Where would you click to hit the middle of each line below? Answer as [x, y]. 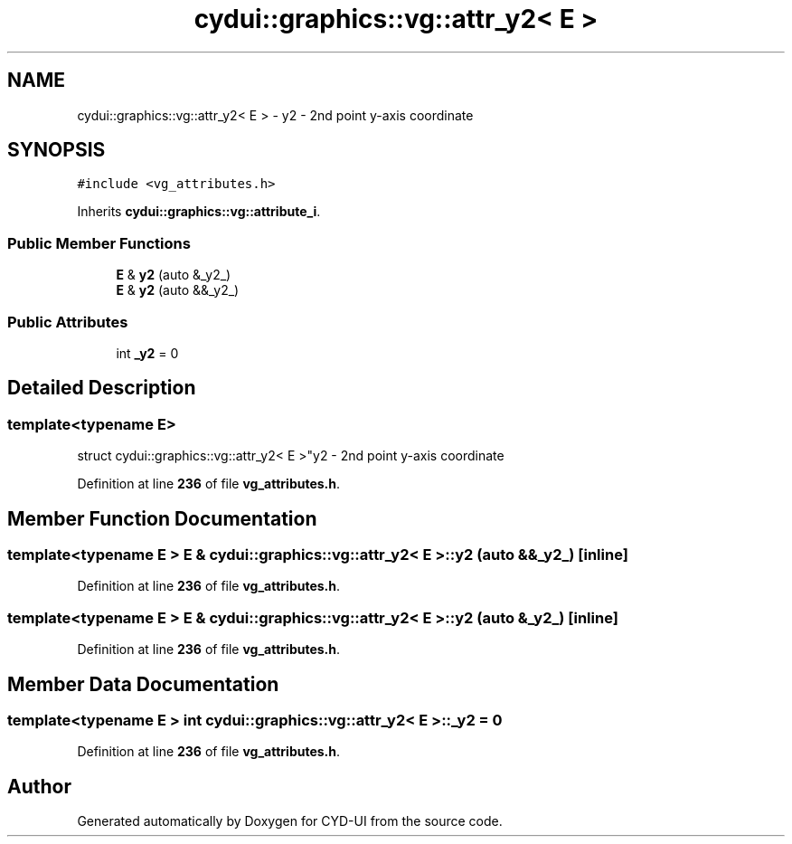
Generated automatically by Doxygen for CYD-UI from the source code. [290, 821]
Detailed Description [102, 388]
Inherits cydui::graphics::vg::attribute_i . [199, 212]
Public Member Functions [99, 243]
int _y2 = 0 [147, 353]
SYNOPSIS [57, 150]
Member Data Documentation [143, 684]
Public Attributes [68, 322]
